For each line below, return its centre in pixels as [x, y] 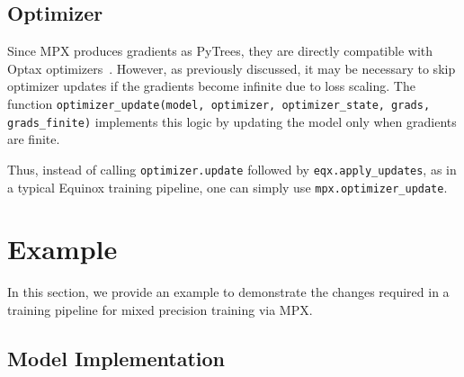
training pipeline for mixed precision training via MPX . [160, 309]
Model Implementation [116, 358]
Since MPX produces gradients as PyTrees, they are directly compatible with [220, 51]
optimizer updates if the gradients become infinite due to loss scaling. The [211, 86]
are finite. [34, 139]
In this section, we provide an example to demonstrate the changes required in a [228, 292]
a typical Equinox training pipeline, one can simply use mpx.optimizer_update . [228, 187]
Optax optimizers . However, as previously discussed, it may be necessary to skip [232, 68]
